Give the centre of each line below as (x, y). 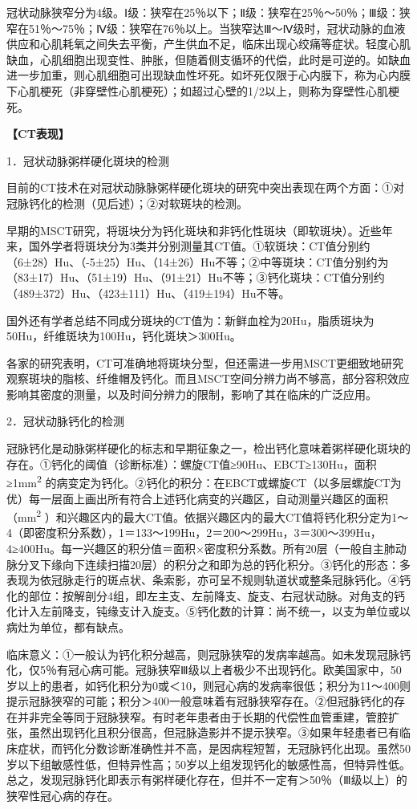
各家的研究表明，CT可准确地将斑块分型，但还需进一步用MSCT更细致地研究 (205, 362)
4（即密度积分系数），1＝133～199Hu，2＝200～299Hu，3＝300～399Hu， (194, 533)
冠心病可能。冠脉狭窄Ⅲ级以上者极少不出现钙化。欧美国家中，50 (235, 670)
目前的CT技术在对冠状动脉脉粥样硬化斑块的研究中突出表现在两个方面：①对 (206, 187)
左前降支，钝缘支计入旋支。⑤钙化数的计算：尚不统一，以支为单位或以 (225, 611)
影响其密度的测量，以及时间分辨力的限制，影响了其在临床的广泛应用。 (192, 394)
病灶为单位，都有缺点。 (68, 626)
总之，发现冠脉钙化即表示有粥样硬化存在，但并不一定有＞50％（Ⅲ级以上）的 (207, 780)
